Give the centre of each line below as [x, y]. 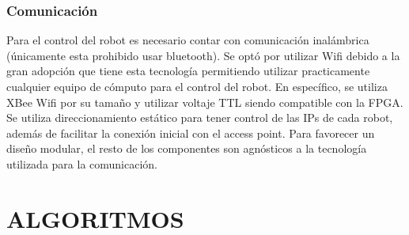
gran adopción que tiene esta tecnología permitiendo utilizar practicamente [188, 71]
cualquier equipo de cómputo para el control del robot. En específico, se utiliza [197, 86]
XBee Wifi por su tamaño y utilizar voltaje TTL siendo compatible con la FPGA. [205, 102]
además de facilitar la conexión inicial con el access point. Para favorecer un [191, 133]
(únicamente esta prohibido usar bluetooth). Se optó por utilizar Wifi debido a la [203, 55]
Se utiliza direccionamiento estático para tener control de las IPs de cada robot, [200, 117]
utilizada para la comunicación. [82, 163]
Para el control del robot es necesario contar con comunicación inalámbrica [188, 40]
